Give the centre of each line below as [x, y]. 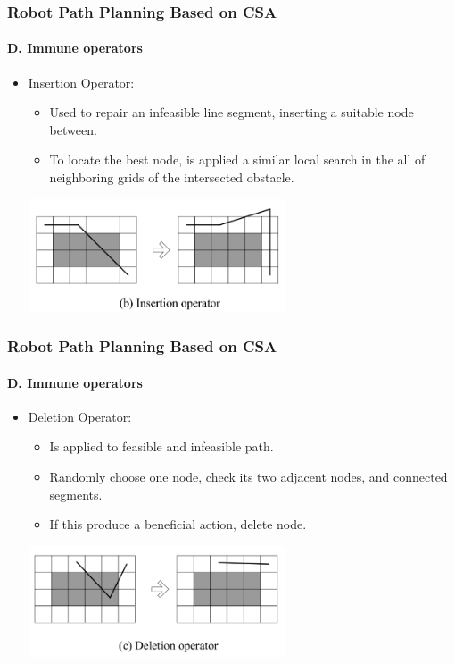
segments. [76, 494]
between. [73, 129]
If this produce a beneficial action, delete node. [178, 524]
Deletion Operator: [80, 416]
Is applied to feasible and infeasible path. [161, 446]
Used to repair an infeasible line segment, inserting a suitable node [232, 112]
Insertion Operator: [81, 82]
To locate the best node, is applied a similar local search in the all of [237, 160]
